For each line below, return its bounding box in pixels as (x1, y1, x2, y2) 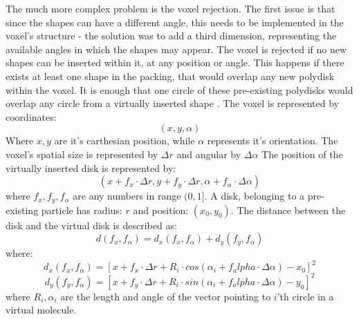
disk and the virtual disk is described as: (6, 217, 177, 232)
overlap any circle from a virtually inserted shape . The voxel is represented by (6, 96, 340, 110)
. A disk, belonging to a (204, 188, 305, 203)
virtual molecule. (6, 302, 77, 317)
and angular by (176, 146, 241, 161)
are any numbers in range (73, 188, 181, 203)
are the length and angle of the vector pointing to (60, 289, 271, 303)
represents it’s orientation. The (207, 133, 338, 148)
